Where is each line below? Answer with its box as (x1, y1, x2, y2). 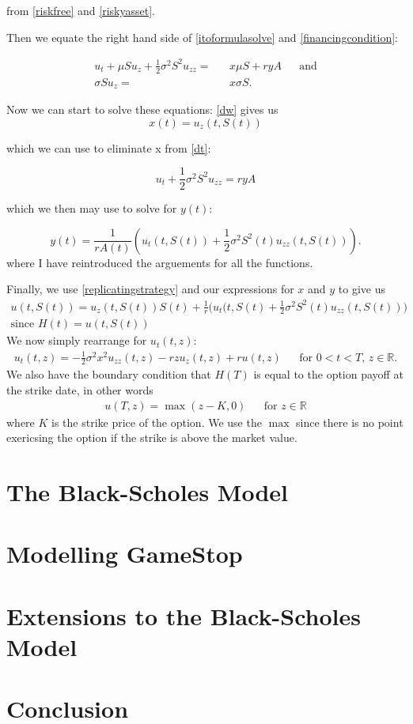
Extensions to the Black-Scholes (6, 599, 361, 632)
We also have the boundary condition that (6, 366, 211, 383)
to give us (338, 281, 385, 297)
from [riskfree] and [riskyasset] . (6, 2, 155, 18)
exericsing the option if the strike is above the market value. (6, 429, 297, 446)
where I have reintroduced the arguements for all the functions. (6, 254, 313, 270)
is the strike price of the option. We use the (51, 413, 262, 430)
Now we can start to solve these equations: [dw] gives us (6, 101, 278, 118)
